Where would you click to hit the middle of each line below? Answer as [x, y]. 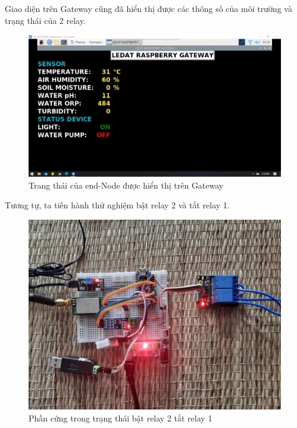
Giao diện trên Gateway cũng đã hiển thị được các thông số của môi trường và [148, 8]
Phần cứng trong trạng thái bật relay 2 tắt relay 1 [121, 418]
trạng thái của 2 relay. [45, 20]
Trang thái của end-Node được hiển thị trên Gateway [126, 185]
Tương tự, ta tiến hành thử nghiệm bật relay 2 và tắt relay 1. [117, 205]
